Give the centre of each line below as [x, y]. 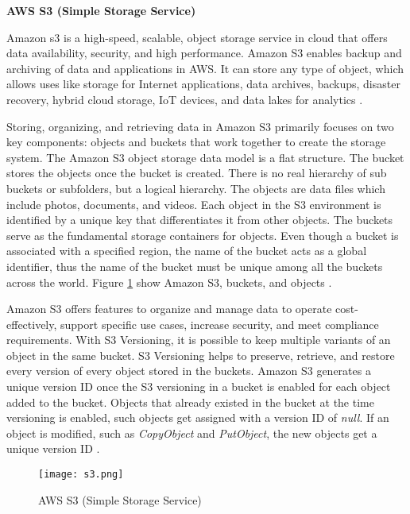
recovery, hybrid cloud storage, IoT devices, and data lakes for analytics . [185, 99]
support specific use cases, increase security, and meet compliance [220, 324]
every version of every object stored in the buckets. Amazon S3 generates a [189, 371]
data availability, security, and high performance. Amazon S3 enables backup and [204, 53]
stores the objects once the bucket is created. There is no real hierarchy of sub [197, 173]
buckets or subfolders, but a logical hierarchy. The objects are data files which [196, 188]
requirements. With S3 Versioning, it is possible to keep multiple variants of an [199, 340]
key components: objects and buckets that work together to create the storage [196, 142]
